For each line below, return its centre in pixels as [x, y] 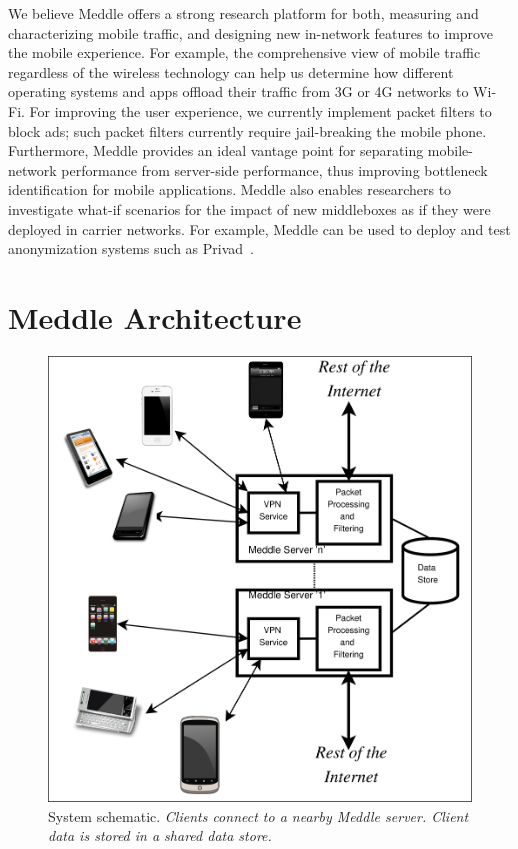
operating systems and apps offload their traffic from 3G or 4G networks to [238, 91]
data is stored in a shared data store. [160, 835]
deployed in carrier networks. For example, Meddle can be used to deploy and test [259, 228]
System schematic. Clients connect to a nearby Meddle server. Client [258, 815]
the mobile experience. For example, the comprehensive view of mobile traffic [244, 52]
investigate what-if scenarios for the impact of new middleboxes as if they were [249, 208]
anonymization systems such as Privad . [131, 248]
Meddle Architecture [155, 316]
